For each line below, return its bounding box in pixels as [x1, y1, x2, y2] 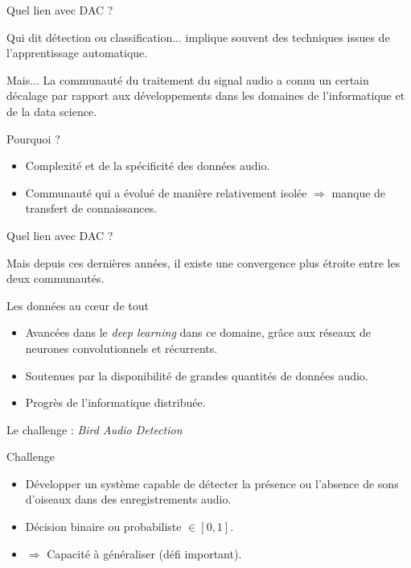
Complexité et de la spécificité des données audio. [25, 157, 270, 174]
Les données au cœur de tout [6, 296, 149, 313]
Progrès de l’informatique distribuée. [25, 394, 206, 411]
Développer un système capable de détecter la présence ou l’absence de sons [25, 475, 399, 491]
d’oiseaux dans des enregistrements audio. [25, 491, 232, 508]
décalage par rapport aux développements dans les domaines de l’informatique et [6, 87, 405, 104]
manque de [331, 184, 386, 201]
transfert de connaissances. [25, 200, 158, 217]
